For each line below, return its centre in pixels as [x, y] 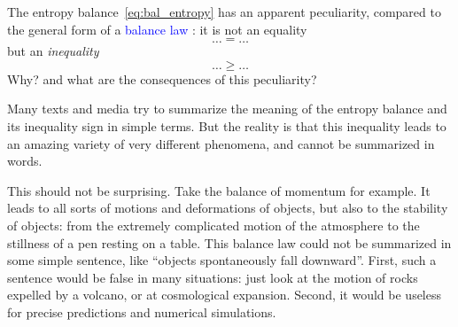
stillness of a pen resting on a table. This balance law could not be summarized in [229, 242]
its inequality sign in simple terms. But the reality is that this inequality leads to [227, 125]
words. [25, 161]
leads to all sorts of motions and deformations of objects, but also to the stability [228, 208]
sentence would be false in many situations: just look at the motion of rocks [213, 277]
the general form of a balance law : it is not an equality [157, 29]
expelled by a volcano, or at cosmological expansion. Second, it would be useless [225, 295]
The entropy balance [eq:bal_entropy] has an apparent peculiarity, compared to [224, 12]
